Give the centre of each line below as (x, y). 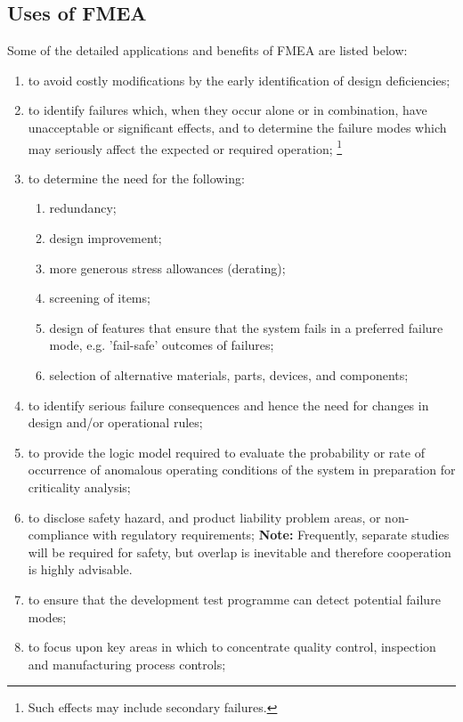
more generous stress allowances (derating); (167, 268)
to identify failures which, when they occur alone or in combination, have (227, 110)
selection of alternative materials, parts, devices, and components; (229, 374)
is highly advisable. (80, 569)
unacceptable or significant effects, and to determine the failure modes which (237, 127)
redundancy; (83, 208)
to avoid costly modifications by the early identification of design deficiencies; (239, 80)
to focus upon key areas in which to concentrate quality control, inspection (232, 647)
